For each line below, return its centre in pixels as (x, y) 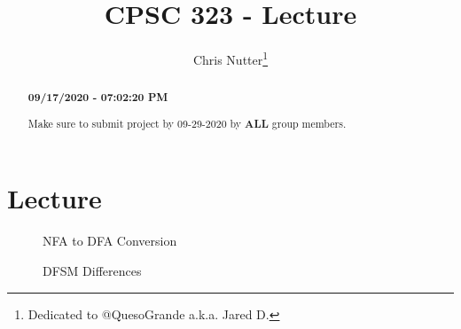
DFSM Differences (92, 270)
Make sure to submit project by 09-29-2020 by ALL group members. (187, 123)
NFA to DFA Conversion (110, 241)
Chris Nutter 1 (230, 58)
